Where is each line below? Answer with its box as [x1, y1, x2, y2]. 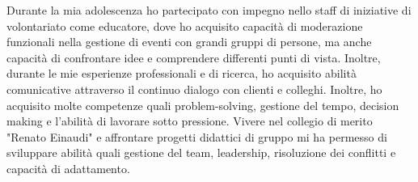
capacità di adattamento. [6, 159, 130, 176]
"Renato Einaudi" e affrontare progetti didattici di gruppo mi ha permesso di [6, 128, 387, 145]
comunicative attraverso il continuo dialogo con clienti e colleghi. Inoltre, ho [6, 80, 382, 97]
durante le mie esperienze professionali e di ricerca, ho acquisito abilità [6, 65, 357, 82]
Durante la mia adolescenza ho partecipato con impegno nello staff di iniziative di [6, 2, 412, 18]
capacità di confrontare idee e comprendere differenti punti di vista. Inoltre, [6, 49, 381, 66]
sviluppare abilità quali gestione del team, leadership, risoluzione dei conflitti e [6, 144, 396, 161]
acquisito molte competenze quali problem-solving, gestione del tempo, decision [6, 96, 399, 113]
